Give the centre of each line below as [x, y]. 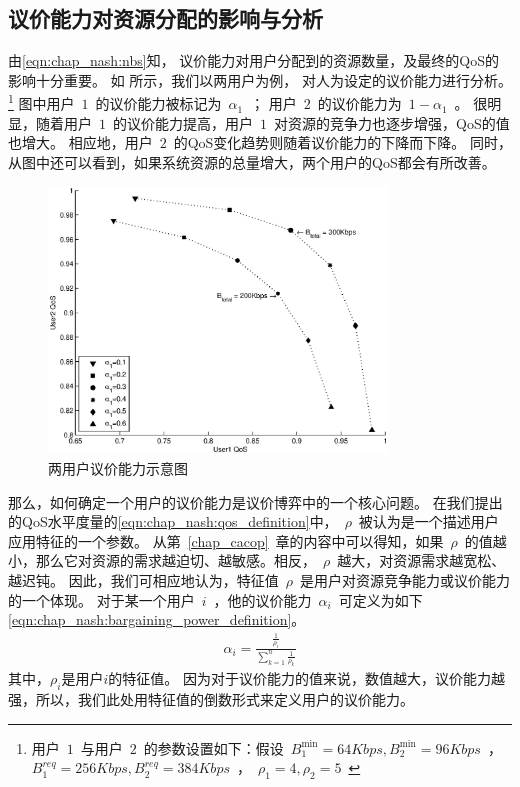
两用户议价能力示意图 [118, 468]
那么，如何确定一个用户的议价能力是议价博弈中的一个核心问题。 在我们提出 [255, 501]
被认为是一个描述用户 [428, 521]
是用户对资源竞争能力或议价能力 [404, 580]
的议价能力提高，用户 [182, 122]
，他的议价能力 [262, 599]
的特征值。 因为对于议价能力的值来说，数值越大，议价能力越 [306, 678]
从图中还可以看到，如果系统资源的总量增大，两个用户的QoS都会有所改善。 [252, 161]
